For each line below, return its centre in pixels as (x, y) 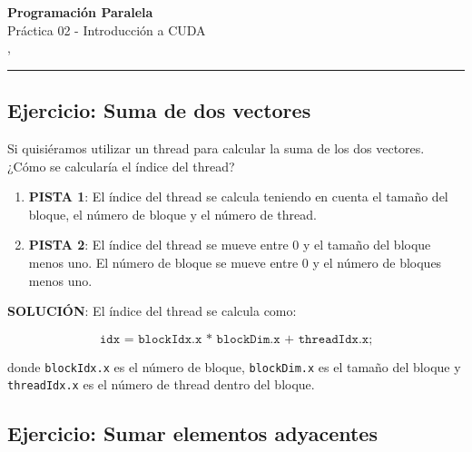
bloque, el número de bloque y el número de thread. (172, 214)
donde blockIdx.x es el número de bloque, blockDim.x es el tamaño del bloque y (234, 366)
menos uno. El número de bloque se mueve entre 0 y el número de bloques (235, 262)
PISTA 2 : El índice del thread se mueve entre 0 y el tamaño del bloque (230, 245)
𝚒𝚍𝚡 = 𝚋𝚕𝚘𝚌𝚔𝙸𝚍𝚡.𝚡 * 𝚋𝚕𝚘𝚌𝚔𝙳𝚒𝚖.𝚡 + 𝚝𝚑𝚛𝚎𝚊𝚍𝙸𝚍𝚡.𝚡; (236, 339)
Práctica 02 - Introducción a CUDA (107, 29)
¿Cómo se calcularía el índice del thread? (121, 166)
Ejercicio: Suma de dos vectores (159, 110)
